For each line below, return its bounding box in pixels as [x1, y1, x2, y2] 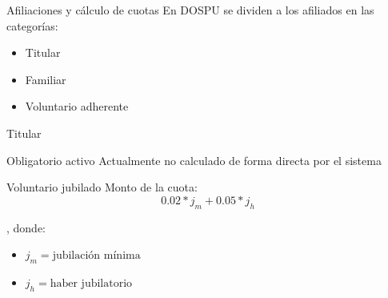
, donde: [6, 219, 46, 236]
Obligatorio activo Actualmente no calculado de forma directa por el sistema [6, 151, 382, 168]
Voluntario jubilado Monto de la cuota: [6, 179, 198, 195]
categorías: [6, 17, 58, 34]
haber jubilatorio [50, 277, 133, 289]
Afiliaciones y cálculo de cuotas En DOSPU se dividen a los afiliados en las [6, 2, 374, 18]
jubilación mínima [52, 250, 141, 262]
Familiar [25, 70, 66, 87]
